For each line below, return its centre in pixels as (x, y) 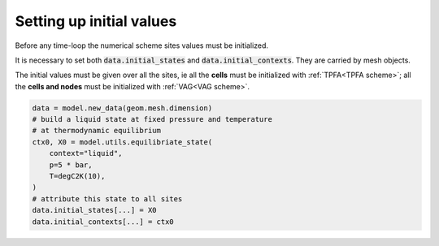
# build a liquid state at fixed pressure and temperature (152, 119)
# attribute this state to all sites (107, 199)
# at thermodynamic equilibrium (97, 131)
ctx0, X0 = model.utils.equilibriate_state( (122, 142)
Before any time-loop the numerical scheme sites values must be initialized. (141, 45)
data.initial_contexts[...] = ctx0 (103, 222)
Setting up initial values (96, 21)
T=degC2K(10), (77, 176)
